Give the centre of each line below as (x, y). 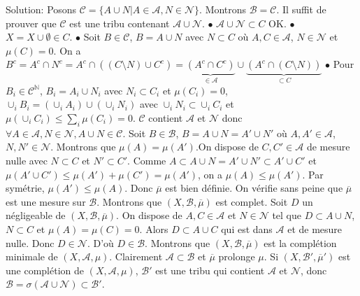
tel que (287, 215)
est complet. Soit (252, 201)
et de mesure (315, 228)
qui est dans (247, 228)
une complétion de (45, 270)
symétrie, (25, 188)
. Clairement (136, 256)
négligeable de (36, 215)
